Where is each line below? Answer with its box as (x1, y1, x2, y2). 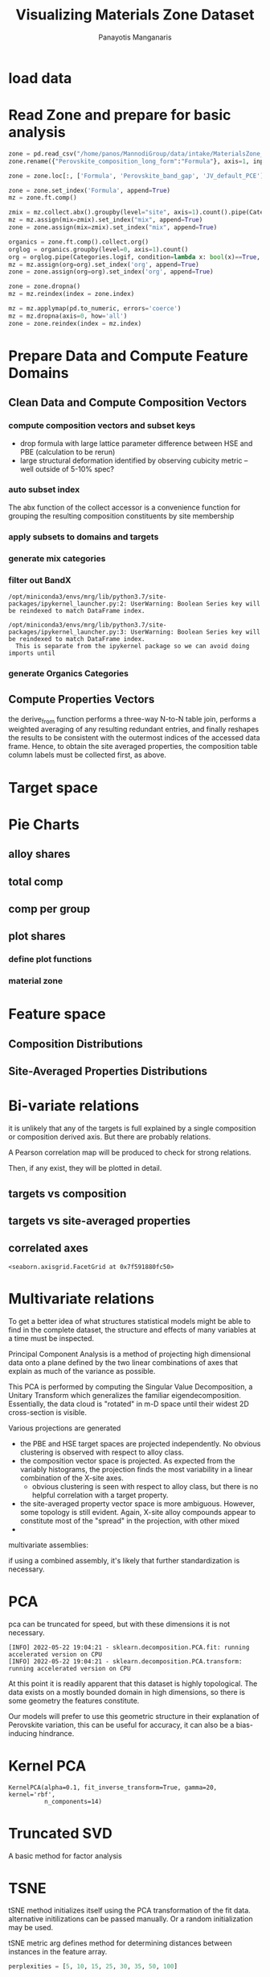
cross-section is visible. (8, 1407, 87, 1417)
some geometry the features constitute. (8, 1696, 140, 1705)
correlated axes (8, 1242, 88, 1255)
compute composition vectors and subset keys (8, 420, 195, 431)
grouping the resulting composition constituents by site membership (8, 510, 235, 521)
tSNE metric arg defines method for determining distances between (8, 1938, 233, 1948)
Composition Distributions (8, 1037, 143, 1051)
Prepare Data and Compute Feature (8, 347, 249, 364)
